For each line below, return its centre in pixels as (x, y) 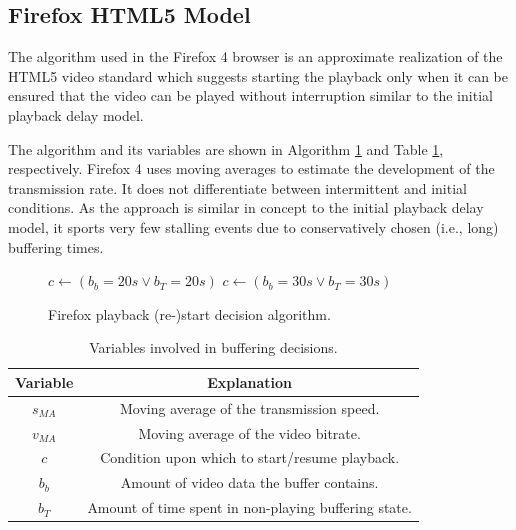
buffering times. (56, 246)
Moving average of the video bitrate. (249, 432)
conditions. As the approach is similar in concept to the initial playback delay (246, 207)
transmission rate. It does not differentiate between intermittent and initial (237, 187)
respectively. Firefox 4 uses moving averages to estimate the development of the (251, 168)
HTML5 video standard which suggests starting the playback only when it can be (258, 75)
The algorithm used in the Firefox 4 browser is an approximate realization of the (255, 56)
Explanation (250, 381)
